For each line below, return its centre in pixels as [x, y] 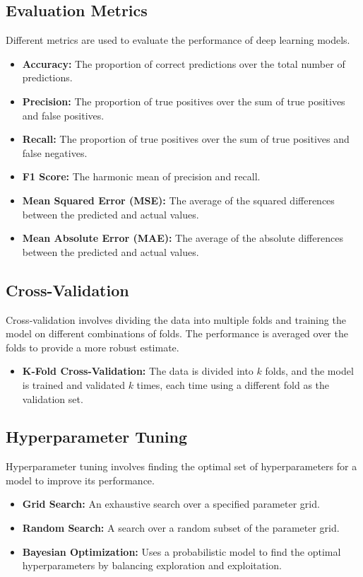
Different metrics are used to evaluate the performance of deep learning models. [178, 40]
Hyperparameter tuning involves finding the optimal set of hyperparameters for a [181, 466]
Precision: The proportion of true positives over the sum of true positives [184, 101]
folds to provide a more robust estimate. [93, 347]
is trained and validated [73, 384]
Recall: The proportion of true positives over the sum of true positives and [186, 139]
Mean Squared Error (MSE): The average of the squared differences [178, 200]
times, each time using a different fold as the [233, 384]
